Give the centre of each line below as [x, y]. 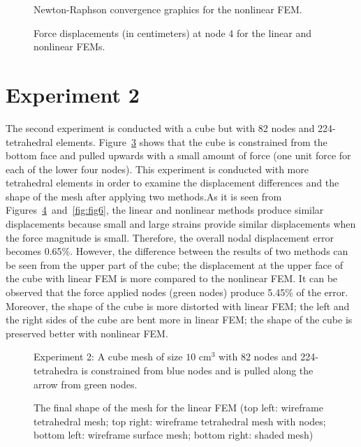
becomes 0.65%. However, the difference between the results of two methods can [177, 251]
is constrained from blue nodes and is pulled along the [197, 370]
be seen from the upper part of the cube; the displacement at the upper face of [174, 264]
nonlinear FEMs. [69, 46]
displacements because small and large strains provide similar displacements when [181, 224]
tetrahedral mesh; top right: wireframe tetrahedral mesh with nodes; [180, 421]
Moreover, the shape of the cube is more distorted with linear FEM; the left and [178, 306]
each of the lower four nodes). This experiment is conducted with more [157, 169]
